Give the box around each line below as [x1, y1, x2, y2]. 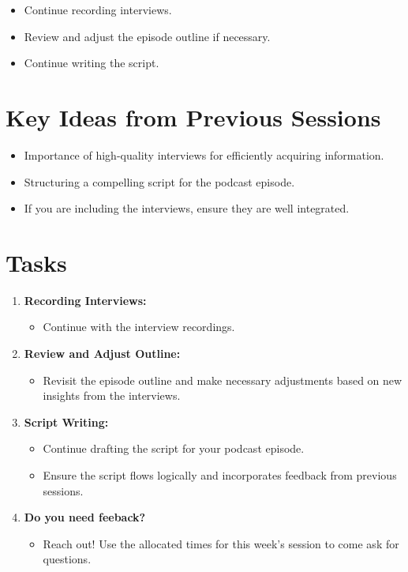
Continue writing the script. [24, 55, 159, 71]
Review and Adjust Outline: [24, 345, 181, 361]
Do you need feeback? [24, 509, 146, 525]
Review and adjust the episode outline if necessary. [24, 28, 271, 44]
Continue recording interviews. [24, 2, 172, 17]
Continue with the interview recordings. [43, 318, 235, 335]
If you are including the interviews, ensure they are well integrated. [24, 200, 350, 216]
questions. [43, 551, 92, 567]
